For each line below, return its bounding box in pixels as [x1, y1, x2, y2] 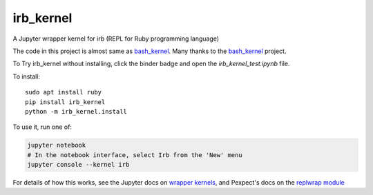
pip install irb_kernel [25, 98, 106, 106]
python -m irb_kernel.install [25, 107, 128, 115]
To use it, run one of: [12, 123, 73, 131]
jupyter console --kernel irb [27, 161, 130, 169]
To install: [12, 72, 41, 81]
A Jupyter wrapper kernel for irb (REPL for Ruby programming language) [12, 34, 220, 43]
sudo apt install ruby [25, 88, 102, 96]
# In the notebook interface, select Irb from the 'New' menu [27, 151, 242, 158]
